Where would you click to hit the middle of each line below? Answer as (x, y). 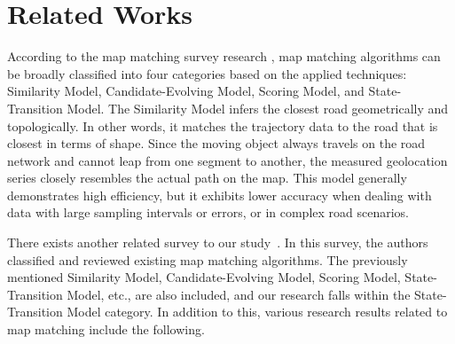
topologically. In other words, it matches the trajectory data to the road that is (223, 125)
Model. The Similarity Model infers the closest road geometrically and (258, 108)
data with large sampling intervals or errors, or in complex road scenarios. (208, 212)
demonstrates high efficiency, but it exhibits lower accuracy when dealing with (220, 195)
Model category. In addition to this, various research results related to (257, 312)
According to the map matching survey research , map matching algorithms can (224, 56)
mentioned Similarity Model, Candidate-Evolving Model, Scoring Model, (204, 277)
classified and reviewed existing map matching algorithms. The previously (208, 259)
